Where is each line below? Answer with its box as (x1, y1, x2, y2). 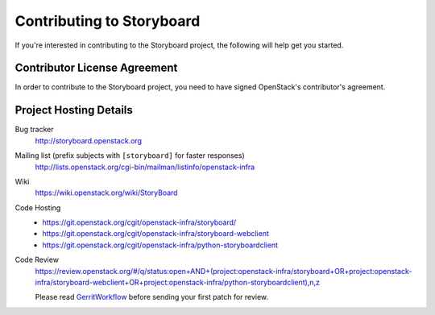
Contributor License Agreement (14, 61, 178, 75)
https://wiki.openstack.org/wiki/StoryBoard (35, 188, 178, 197)
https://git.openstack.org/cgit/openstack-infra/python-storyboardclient (42, 240, 278, 250)
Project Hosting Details (14, 103, 133, 117)
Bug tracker (14, 125, 54, 135)
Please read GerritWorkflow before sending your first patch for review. (35, 292, 269, 302)
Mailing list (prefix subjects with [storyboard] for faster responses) (14, 151, 245, 160)
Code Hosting (14, 202, 61, 213)
